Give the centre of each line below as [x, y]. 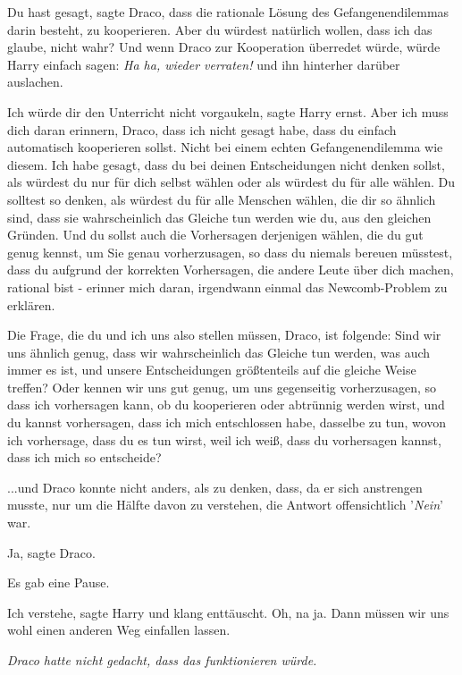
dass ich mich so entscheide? [84, 457]
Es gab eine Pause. [59, 582]
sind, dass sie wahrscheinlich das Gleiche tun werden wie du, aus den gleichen [219, 217]
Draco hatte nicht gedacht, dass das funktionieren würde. [162, 660]
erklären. [31, 304]
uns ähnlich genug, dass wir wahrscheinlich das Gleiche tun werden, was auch [219, 352]
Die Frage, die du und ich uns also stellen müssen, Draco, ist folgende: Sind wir [224, 335]
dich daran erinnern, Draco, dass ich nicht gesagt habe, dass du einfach [202, 129]
